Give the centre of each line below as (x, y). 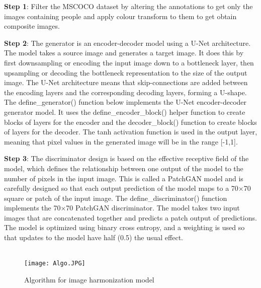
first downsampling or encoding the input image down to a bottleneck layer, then (129, 62)
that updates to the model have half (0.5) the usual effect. (94, 237)
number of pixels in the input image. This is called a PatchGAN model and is (124, 178)
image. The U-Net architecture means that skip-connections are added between (126, 82)
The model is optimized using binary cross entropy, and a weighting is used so (124, 227)
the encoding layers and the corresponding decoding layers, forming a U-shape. (125, 92)
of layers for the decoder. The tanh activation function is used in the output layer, (131, 132)
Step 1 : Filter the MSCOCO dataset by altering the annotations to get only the (128, 6)
